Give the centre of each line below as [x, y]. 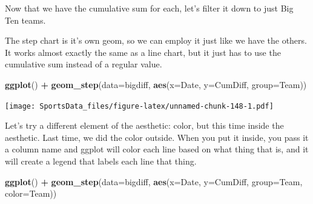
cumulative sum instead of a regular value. [84, 64]
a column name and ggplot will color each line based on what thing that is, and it [157, 149]
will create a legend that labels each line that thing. [101, 161]
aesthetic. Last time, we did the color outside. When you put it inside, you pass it [157, 137]
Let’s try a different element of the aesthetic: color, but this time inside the [144, 125]
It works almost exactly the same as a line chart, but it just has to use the [143, 52]
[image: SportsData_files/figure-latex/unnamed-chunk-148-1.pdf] [139, 106]
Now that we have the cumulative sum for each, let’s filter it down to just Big [149, 8]
